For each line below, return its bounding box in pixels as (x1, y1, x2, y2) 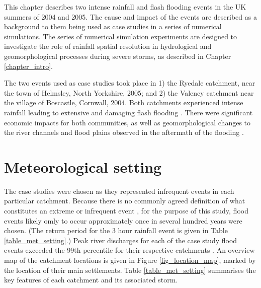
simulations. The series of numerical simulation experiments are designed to (4, 31, 237, 41)
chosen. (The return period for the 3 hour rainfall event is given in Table (4, 225, 228, 236)
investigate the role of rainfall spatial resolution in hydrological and (4, 41, 212, 51)
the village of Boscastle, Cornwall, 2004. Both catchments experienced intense (4, 97, 243, 108)
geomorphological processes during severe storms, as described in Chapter (4, 50, 231, 61)
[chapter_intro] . (4, 60, 53, 71)
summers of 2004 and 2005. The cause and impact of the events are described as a (4, 11, 257, 22)
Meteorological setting (4, 156, 162, 177)
